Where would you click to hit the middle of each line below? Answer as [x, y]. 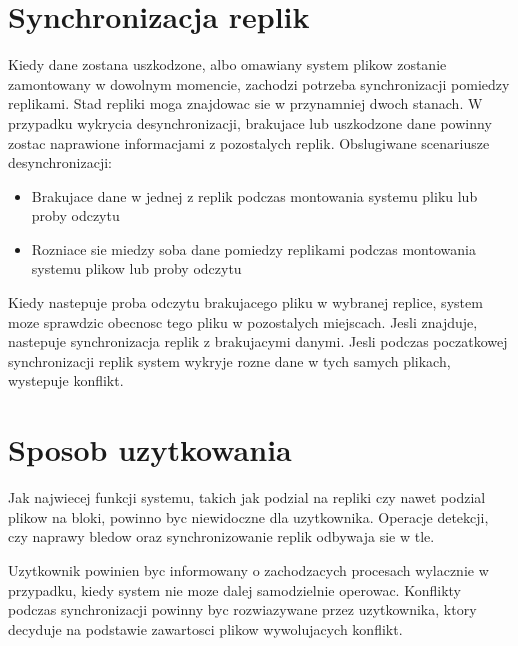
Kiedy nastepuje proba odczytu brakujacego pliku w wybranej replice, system [245, 302]
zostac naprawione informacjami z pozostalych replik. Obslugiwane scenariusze [249, 142]
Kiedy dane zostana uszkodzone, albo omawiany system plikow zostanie [227, 64]
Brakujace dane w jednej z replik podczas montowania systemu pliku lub [254, 195]
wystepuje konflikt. [66, 380]
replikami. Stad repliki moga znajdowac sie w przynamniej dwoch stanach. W [245, 103]
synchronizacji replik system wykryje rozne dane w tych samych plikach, [229, 360]
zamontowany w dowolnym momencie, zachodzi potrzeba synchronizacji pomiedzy [259, 83]
